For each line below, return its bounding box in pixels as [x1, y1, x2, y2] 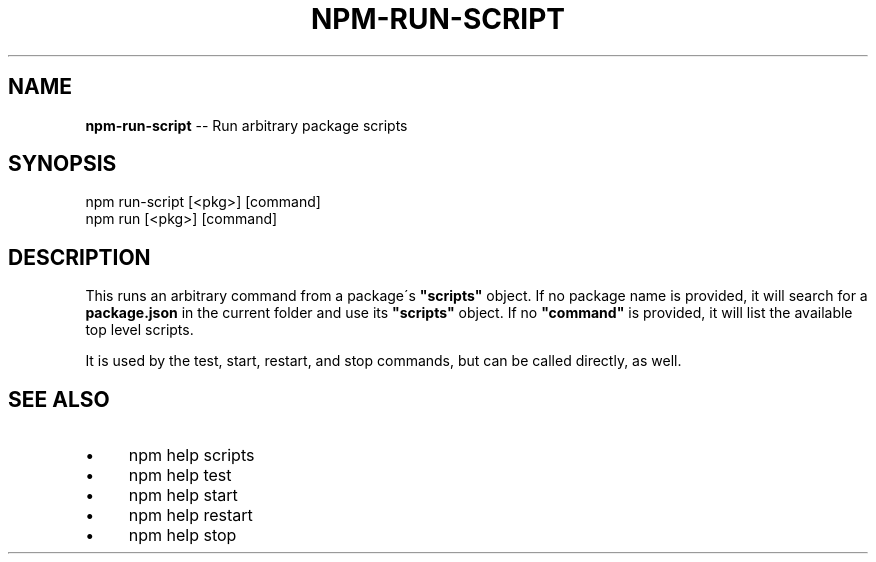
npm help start [128, 485, 238, 506]
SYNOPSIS [8, 151, 117, 177]
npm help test [128, 465, 232, 486]
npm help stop [128, 525, 237, 546]
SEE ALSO [8, 386, 110, 412]
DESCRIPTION [8, 244, 151, 270]
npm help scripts [128, 445, 255, 466]
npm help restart [128, 505, 253, 526]
